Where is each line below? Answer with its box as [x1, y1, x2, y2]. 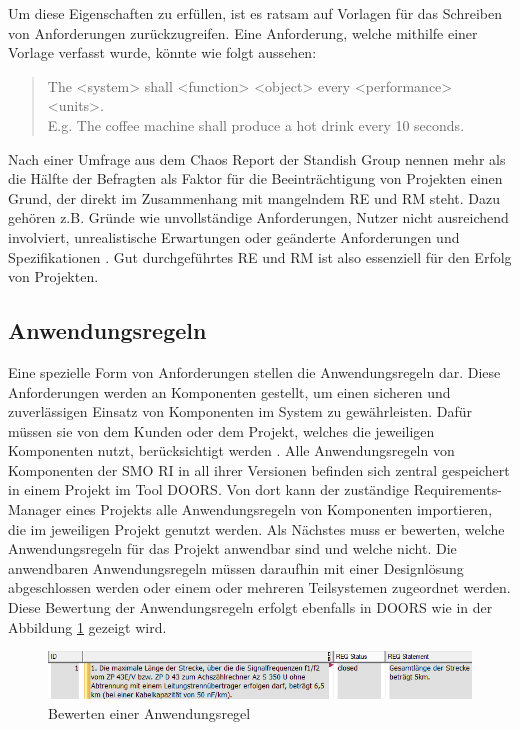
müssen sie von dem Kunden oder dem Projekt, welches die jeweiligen [8, 420, 435, 441]
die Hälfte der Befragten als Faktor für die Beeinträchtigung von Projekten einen [8, 168, 503, 189]
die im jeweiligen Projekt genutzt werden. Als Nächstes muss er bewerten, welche [8, 518, 505, 539]
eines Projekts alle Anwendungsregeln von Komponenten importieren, [65, 499, 493, 520]
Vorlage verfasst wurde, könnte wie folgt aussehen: [8, 42, 317, 63]
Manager [8, 499, 62, 520]
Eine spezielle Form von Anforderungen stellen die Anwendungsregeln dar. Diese [8, 361, 501, 382]
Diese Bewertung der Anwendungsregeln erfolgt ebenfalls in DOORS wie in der [8, 597, 493, 618]
